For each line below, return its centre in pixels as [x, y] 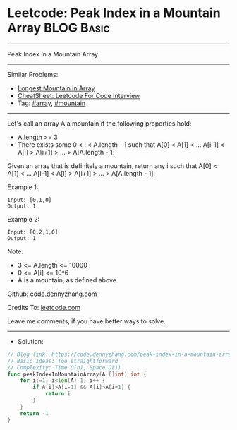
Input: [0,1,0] [30, 200]
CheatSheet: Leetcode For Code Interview [79, 95]
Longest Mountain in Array [56, 88]
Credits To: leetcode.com [44, 307]
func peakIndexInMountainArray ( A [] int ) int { [77, 374]
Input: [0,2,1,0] [33, 232]
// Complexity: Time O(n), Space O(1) [64, 368]
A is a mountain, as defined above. [68, 280]
